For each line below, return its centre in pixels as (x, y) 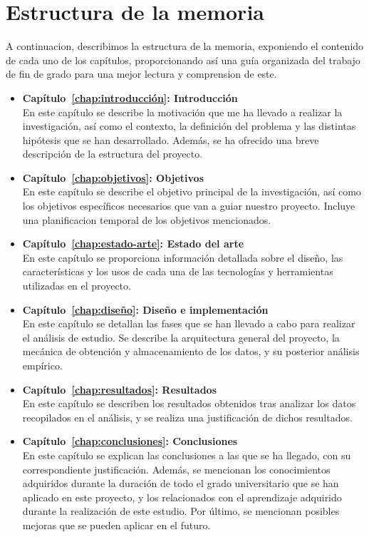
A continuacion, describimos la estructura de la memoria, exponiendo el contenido (185, 46)
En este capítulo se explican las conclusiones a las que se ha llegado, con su (187, 455)
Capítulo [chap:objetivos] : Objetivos (113, 177)
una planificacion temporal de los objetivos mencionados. (147, 219)
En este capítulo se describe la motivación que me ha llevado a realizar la (182, 112)
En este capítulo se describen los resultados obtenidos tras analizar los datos (189, 403)
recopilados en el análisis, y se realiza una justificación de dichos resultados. (187, 417)
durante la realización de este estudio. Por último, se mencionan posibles (181, 511)
